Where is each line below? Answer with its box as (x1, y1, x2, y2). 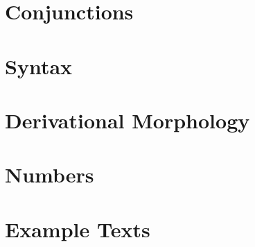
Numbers (5, 160, 94, 189)
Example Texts (5, 214, 150, 243)
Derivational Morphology (5, 105, 250, 134)
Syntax (5, 51, 73, 80)
